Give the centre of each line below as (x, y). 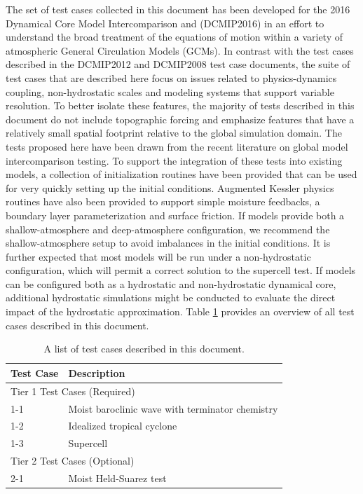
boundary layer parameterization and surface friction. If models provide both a (175, 215)
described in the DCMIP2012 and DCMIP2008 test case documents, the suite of (178, 64)
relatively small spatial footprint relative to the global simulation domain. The (174, 133)
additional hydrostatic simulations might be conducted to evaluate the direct (171, 297)
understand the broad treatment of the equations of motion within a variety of (174, 37)
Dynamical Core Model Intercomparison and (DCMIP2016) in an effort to (165, 23)
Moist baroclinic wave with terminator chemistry (173, 408)
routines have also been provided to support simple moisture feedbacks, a (163, 201)
